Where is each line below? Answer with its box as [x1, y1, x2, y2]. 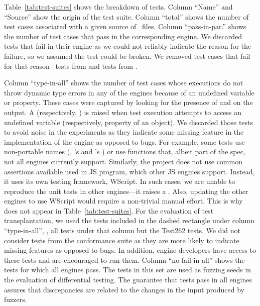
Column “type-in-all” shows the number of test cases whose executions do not [4, 77, 243, 88]
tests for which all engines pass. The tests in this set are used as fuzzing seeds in [4, 264, 251, 275]
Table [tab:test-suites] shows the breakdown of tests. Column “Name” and [4, 2, 233, 12]
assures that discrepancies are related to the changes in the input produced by [4, 284, 244, 294]
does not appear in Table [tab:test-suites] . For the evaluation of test [4, 205, 214, 216]
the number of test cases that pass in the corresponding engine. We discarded [4, 31, 242, 41]
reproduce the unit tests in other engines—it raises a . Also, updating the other [4, 185, 248, 196]
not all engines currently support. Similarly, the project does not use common [4, 156, 242, 166]
